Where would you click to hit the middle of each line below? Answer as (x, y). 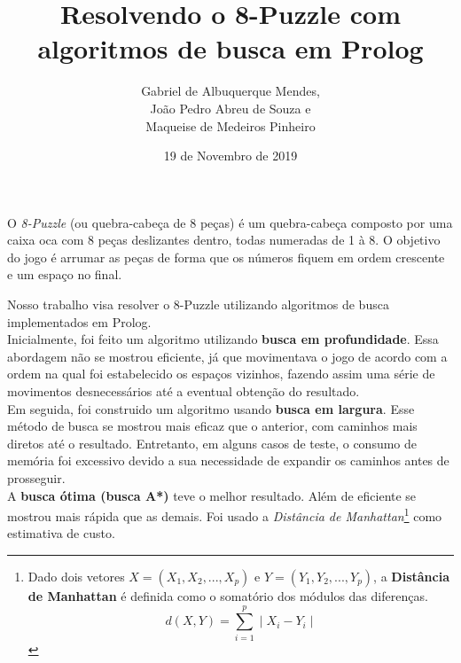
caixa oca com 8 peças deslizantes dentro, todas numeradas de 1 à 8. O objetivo (224, 240)
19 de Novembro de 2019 (230, 156)
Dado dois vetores (76, 577)
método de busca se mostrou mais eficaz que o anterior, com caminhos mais (212, 426)
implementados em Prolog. (79, 321)
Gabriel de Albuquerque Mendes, (230, 91)
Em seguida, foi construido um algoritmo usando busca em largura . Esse (211, 408)
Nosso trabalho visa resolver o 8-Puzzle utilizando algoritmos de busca (198, 304)
